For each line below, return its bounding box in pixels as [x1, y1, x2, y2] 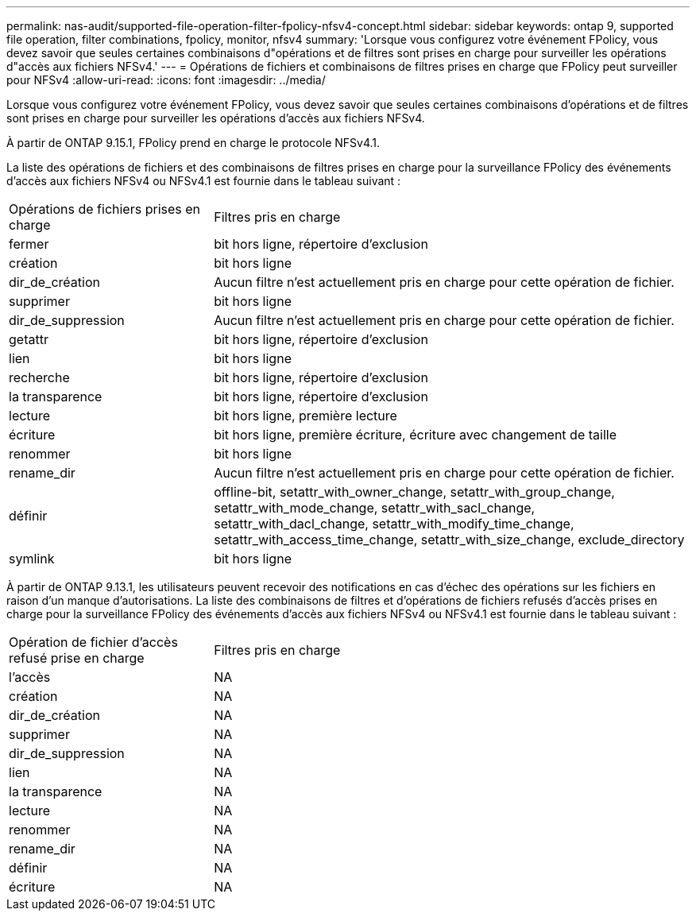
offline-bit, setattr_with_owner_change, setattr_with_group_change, [214, 484, 615, 500]
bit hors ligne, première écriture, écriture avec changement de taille [214, 427, 617, 443]
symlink [9, 551, 55, 567]
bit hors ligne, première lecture [214, 408, 397, 424]
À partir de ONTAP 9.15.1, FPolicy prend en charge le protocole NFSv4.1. [6, 136, 381, 149]
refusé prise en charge [9, 650, 145, 666]
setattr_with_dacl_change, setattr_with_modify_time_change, [214, 516, 574, 532]
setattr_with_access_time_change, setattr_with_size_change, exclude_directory [214, 532, 685, 547]
